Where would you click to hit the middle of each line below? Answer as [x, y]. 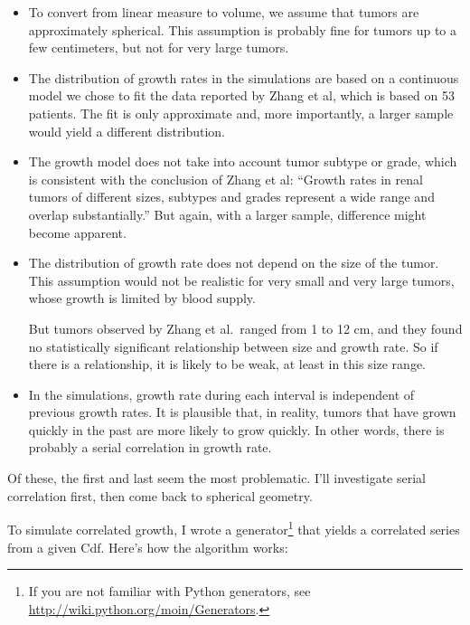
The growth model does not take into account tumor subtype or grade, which [243, 161]
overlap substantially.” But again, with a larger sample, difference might [227, 214]
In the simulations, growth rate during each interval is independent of [221, 394]
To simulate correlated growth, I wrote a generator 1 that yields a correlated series [234, 528]
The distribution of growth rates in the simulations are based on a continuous [244, 77]
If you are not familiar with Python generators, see [169, 591]
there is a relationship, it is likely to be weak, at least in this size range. [227, 364]
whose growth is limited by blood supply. [142, 298]
